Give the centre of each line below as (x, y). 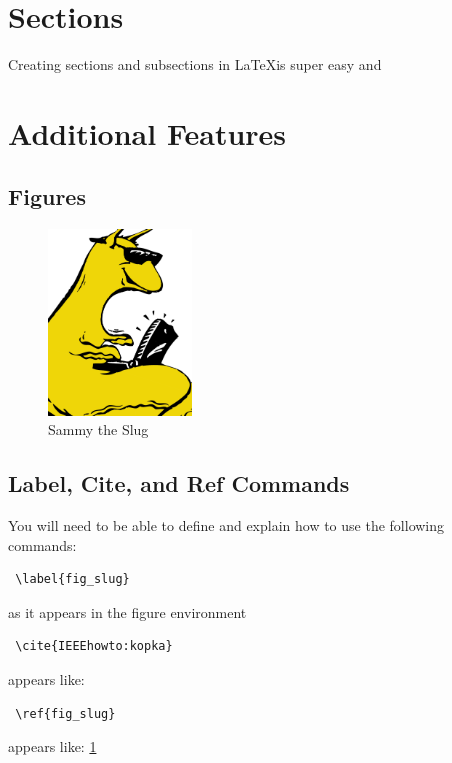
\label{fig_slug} (72, 579)
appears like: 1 (52, 746)
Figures (47, 196)
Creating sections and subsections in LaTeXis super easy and (195, 64)
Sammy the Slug (98, 429)
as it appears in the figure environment (127, 611)
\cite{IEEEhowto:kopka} (94, 646)
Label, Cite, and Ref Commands (179, 483)
